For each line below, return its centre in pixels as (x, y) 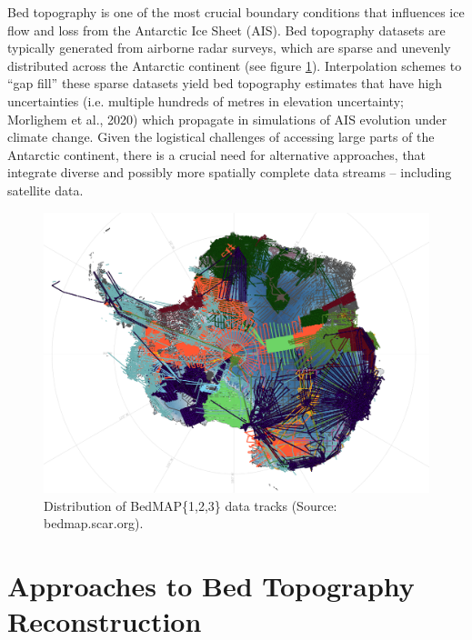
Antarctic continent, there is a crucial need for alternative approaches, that (217, 154)
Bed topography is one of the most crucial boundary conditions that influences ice (236, 12)
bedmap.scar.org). (94, 523)
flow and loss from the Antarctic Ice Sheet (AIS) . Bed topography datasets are (226, 30)
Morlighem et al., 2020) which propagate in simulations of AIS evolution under (227, 119)
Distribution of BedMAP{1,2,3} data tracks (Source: (191, 505)
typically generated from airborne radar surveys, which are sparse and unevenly (229, 48)
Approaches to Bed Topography (211, 585)
